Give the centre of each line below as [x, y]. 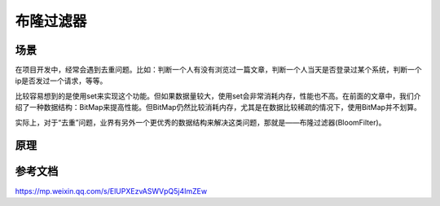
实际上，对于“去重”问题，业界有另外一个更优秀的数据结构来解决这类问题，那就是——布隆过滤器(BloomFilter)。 [200, 122]
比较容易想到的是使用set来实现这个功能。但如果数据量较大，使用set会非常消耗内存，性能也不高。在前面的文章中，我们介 [218, 96]
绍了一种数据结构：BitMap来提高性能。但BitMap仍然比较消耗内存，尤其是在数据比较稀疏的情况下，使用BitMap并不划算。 [218, 107]
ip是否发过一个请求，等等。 [61, 81]
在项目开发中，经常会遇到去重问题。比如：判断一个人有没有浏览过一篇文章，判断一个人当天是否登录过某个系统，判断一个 [218, 70]
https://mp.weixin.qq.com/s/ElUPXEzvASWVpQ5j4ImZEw [111, 191]
